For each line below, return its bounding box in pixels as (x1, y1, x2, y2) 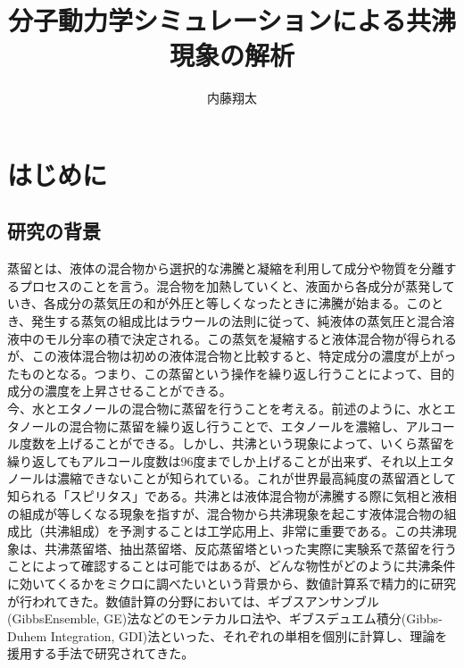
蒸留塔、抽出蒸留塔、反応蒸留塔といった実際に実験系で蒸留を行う (69, 539, 457, 557)
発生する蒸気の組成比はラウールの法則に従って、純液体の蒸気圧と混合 (31, 312, 443, 330)
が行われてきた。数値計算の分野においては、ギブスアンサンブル (7, 591, 379, 610)
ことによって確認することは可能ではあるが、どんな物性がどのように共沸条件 (7, 556, 456, 575)
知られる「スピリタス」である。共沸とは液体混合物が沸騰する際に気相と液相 (7, 487, 457, 505)
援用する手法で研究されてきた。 (7, 644, 195, 663)
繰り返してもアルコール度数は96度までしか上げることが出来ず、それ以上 (7, 451, 430, 470)
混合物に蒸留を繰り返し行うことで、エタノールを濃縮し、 (69, 416, 406, 435)
